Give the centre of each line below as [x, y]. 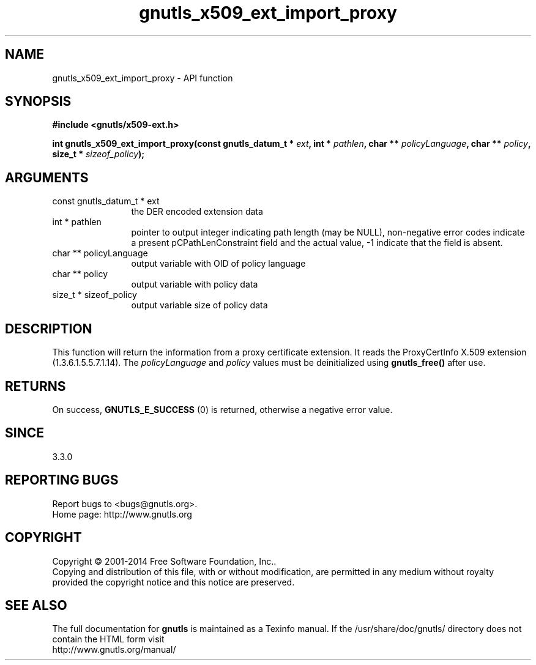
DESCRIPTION [49, 329]
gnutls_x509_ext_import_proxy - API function [143, 78]
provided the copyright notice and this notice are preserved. [173, 582]
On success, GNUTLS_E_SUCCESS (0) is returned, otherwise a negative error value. [222, 409]
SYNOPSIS [38, 102]
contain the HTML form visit [108, 639]
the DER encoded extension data [197, 212]
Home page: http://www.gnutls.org [122, 514]
